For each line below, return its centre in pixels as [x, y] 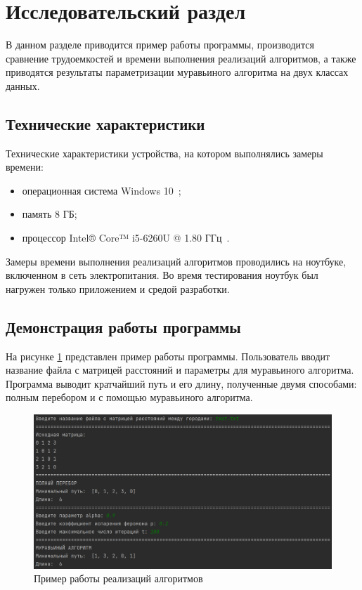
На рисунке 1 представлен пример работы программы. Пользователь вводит [168, 356]
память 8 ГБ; [50, 214]
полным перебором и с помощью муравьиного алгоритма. [129, 397]
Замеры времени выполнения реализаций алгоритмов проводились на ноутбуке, [176, 261]
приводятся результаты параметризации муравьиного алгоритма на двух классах [177, 72]
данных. [23, 85]
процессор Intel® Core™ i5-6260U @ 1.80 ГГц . [126, 238]
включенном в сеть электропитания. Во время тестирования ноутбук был [162, 275]
